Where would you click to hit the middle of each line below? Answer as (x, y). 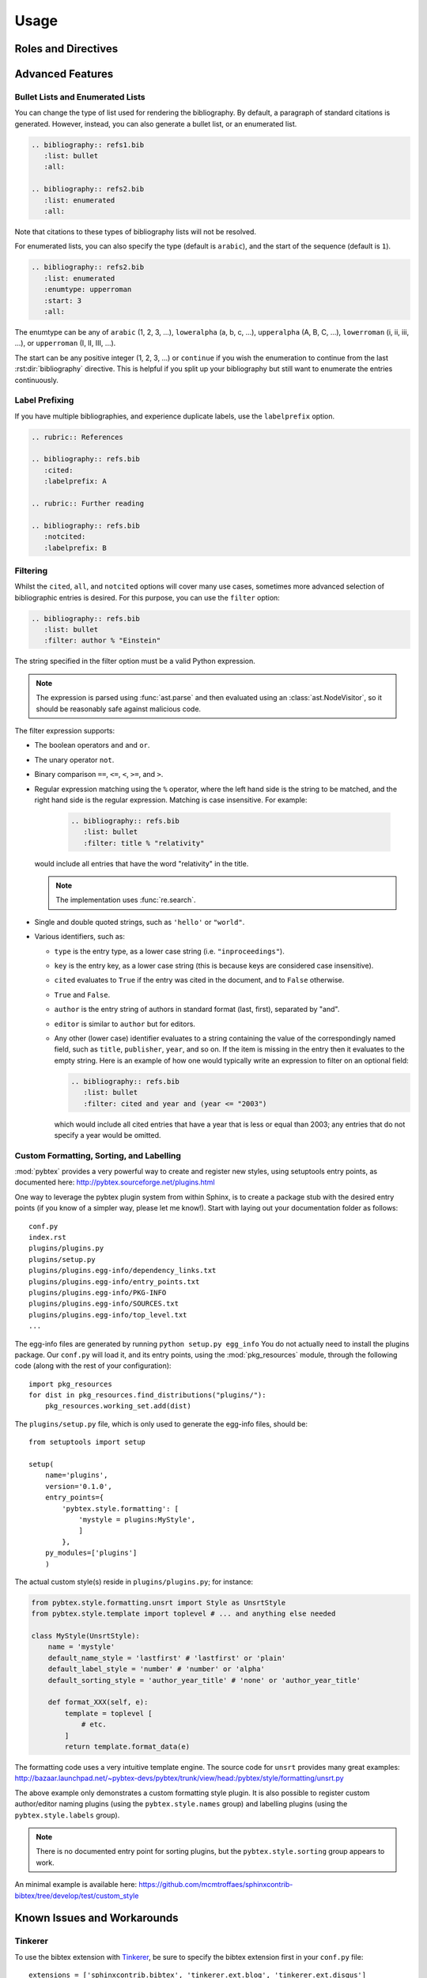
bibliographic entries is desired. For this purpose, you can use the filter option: (147, 597)
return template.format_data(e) (127, 1747)
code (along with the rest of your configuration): (93, 1366)
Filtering (31, 570)
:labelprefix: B (75, 548)
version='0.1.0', (78, 1486)
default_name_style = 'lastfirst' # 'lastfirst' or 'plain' (167, 1658)
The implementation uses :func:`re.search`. (126, 900)
